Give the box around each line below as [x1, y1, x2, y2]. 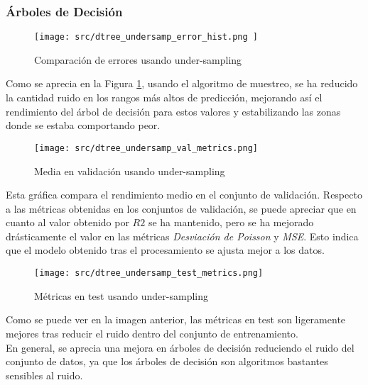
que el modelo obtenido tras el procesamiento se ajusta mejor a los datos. [6, 242, 325, 257]
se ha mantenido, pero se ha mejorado [148, 215, 314, 230]
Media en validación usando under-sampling [34, 163, 225, 178]
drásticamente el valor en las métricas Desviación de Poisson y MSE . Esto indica [6, 228, 359, 243]
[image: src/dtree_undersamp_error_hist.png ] [34, 32, 258, 43]
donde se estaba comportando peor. [6, 118, 161, 133]
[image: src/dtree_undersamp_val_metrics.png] [34, 143, 258, 153]
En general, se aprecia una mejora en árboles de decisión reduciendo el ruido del [6, 340, 355, 355]
